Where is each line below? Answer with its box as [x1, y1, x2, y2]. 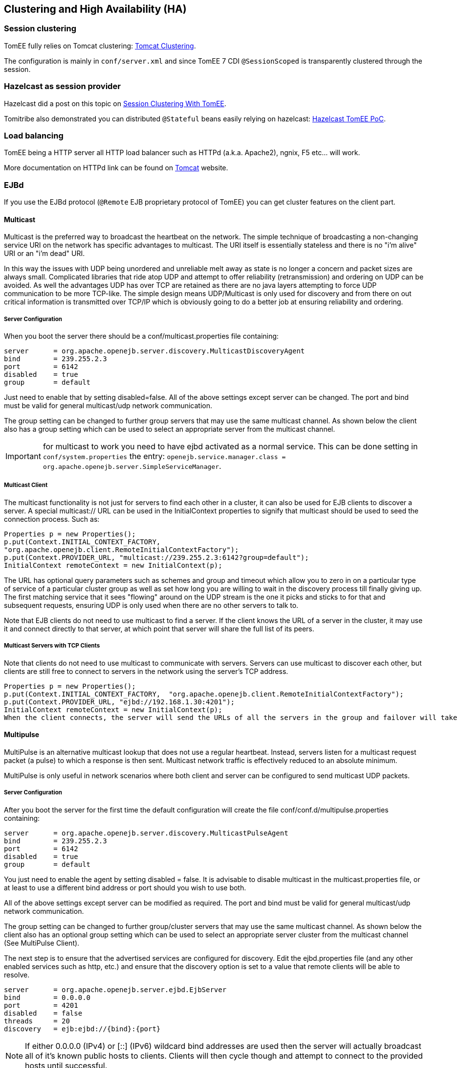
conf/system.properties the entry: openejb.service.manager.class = [43, 451, 286, 462]
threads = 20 [4, 1017, 70, 1025]
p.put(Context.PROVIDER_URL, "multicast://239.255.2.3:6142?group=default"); [4, 553, 309, 561]
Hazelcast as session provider [4, 81, 121, 92]
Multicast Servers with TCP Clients [4, 642, 100, 650]
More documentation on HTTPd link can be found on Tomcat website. [4, 163, 228, 172]
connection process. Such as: [4, 514, 100, 523]
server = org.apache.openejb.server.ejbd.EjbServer [4, 985, 227, 994]
